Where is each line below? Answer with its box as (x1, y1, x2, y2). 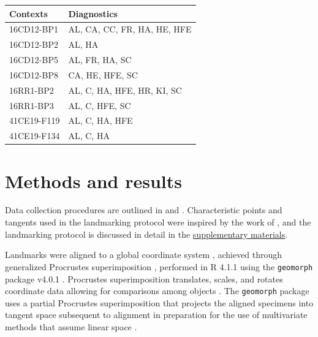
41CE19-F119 (9, 114, 60, 127)
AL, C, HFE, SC (68, 99, 131, 112)
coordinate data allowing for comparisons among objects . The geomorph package (5, 284, 309, 297)
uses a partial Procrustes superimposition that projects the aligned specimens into (5, 296, 314, 309)
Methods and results (5, 168, 183, 193)
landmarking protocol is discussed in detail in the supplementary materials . (5, 227, 288, 240)
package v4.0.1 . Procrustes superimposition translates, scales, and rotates (5, 272, 283, 285)
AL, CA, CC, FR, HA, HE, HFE (68, 23, 192, 36)
